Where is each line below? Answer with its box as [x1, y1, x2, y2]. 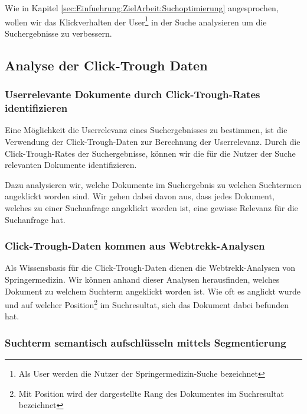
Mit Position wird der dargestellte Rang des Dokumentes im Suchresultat [18, 387, 284, 399]
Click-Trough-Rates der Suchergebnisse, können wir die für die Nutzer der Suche [5, 147, 296, 159]
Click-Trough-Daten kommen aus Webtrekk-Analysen [5, 238, 265, 253]
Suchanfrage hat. [5, 213, 66, 225]
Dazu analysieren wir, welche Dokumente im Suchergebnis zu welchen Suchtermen [5, 178, 302, 190]
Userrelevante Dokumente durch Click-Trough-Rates [5, 87, 260, 102]
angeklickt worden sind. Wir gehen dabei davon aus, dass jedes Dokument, [5, 190, 275, 202]
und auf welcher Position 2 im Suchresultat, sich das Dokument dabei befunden [5, 297, 289, 310]
